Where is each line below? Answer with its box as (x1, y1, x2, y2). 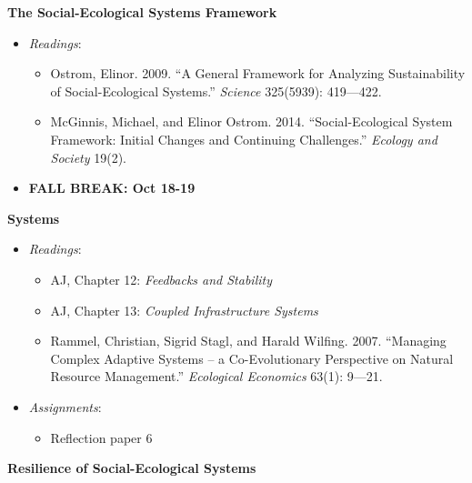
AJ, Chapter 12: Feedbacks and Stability (50, 269, 272, 288)
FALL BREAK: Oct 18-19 (28, 178, 196, 197)
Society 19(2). (50, 147, 126, 166)
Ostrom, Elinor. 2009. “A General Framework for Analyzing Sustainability (50, 64, 466, 83)
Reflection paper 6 (50, 428, 153, 447)
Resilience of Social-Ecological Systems (7, 458, 256, 478)
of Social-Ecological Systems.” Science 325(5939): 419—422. (50, 81, 382, 100)
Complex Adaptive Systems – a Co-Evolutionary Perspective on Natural (50, 348, 454, 367)
